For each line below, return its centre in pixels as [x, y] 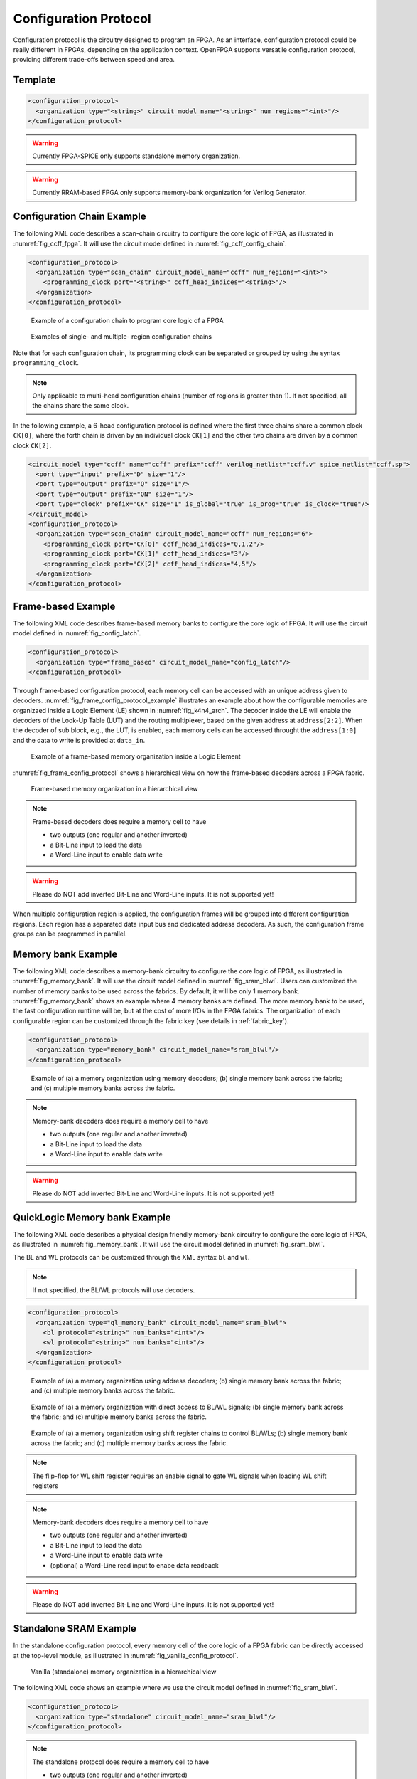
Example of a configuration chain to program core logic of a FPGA [127, 321]
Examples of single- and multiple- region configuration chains [121, 337]
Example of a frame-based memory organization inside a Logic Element [136, 756]
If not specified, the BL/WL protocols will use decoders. [114, 1290]
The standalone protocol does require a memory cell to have [121, 1762]
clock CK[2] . [32, 445]
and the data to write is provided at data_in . [79, 740]
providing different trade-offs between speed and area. [94, 60]
